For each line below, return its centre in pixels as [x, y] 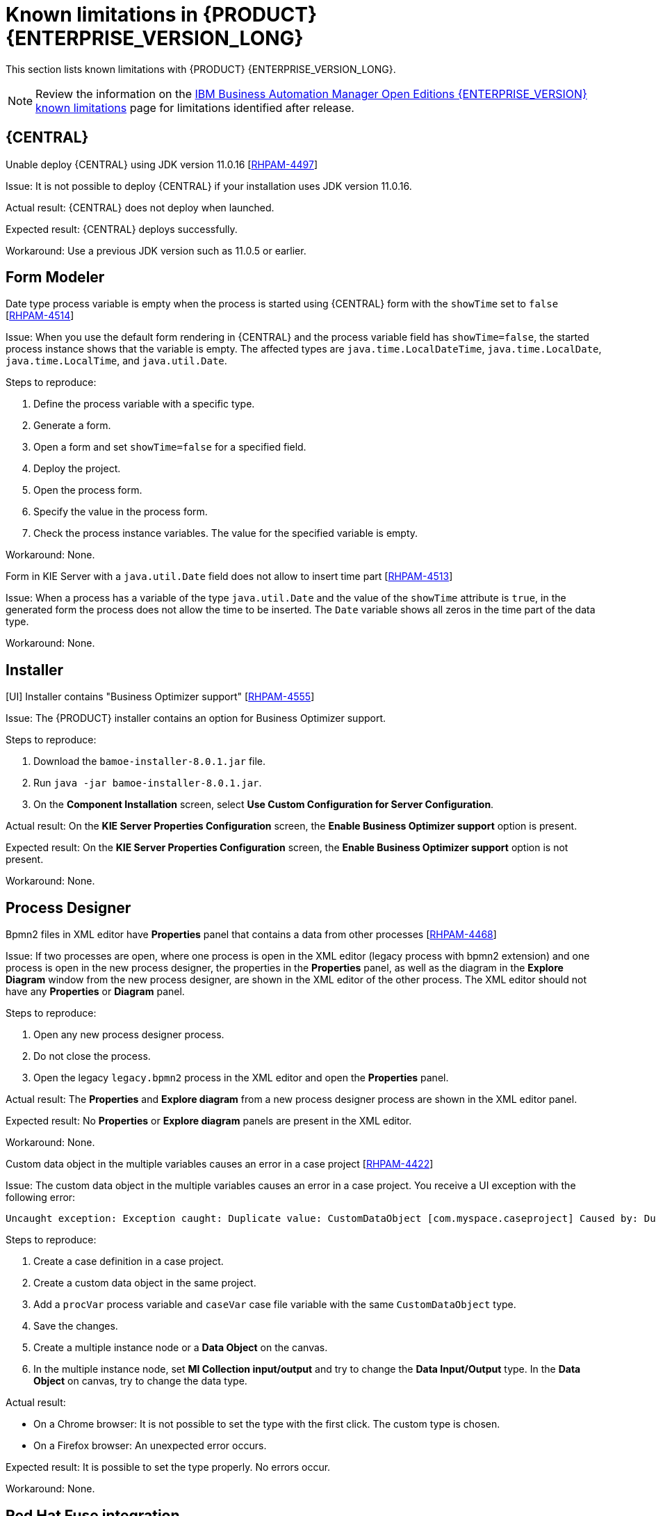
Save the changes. [76, 1326]
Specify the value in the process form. [121, 512]
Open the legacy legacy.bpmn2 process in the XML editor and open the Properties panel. [241, 1078]
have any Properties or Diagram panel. [95, 992]
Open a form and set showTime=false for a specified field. [170, 447]
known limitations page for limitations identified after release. [195, 107]
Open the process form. [88, 490]
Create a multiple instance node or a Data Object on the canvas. [181, 1348]
